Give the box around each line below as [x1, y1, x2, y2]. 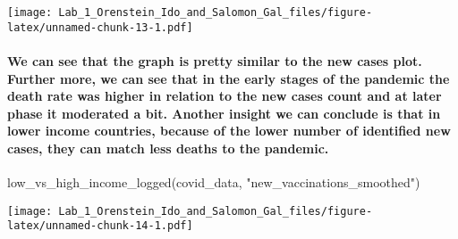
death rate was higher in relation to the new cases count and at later [7, 87, 442, 105]
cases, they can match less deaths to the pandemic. [7, 138, 329, 157]
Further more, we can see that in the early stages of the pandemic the [7, 69, 450, 87]
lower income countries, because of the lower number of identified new [7, 121, 451, 140]
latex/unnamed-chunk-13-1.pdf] [7, 21, 193, 34]
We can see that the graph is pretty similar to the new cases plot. [7, 51, 422, 70]
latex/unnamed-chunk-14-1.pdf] [7, 219, 193, 233]
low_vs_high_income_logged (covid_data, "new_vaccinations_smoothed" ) [7, 173, 420, 192]
